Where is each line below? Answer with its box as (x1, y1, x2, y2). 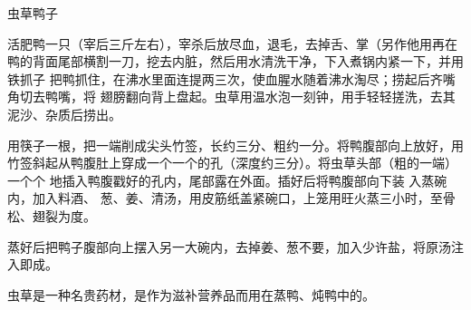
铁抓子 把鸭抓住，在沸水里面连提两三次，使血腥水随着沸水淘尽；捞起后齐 (7, 69, 443, 88)
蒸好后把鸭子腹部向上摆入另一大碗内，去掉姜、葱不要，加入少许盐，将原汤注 (7, 237, 464, 256)
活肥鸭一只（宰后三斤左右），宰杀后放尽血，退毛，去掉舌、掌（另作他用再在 (7, 34, 457, 53)
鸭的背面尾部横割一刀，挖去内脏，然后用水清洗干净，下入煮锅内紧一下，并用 (7, 52, 464, 71)
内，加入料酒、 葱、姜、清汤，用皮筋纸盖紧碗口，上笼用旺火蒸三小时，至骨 (7, 189, 456, 208)
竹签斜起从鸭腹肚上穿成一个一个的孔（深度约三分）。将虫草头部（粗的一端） (7, 153, 457, 172)
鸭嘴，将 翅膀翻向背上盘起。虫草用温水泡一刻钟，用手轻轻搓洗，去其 (44, 87, 456, 106)
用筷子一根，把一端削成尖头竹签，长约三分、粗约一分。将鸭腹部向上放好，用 (7, 135, 464, 154)
